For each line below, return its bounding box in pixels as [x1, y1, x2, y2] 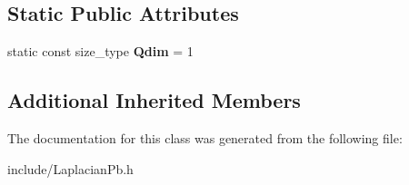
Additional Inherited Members [7, 86, 301, 114]
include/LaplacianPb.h [7, 159, 134, 178]
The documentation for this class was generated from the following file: [7, 129, 403, 147]
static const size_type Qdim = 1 [7, 42, 194, 61]
